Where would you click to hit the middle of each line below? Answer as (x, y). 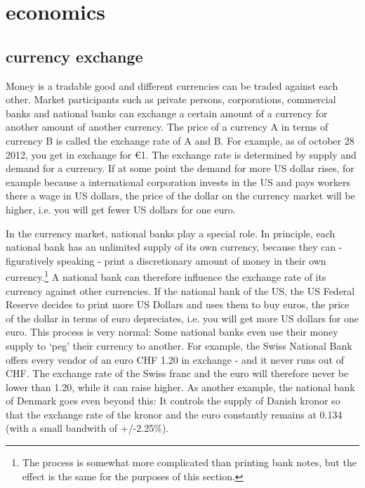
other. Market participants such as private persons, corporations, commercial (171, 99)
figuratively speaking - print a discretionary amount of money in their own (166, 260)
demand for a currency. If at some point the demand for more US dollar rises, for (180, 168)
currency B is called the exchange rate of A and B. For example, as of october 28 (180, 140)
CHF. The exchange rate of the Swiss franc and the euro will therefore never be (177, 373)
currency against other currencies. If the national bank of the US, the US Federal (180, 290)
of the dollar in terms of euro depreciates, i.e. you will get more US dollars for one (182, 318)
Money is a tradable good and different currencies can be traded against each (172, 85)
